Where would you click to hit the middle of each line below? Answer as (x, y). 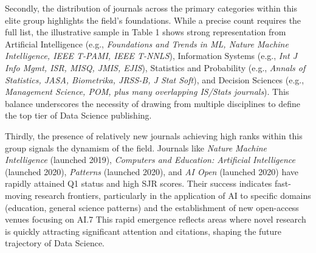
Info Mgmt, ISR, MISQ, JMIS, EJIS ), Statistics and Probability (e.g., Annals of (155, 67)
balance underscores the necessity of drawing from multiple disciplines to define (153, 103)
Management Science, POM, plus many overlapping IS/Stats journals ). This (147, 92)
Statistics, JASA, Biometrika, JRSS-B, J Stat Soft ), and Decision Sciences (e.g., (155, 79)
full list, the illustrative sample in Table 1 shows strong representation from (146, 32)
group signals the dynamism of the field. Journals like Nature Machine (136, 147)
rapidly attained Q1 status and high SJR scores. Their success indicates (139, 183)
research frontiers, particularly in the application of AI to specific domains (173, 195)
